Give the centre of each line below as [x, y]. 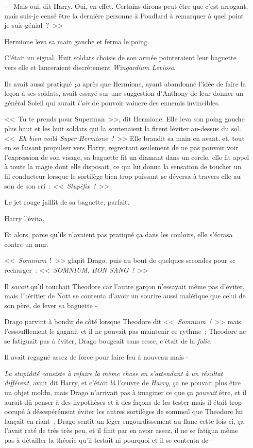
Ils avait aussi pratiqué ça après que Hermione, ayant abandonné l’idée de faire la [125, 83]
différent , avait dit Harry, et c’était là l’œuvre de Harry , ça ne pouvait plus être [123, 383]
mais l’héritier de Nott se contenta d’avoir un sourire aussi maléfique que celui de [125, 296]
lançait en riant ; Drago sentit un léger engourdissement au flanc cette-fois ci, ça [124, 421]
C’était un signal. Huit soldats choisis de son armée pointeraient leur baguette [120, 58]
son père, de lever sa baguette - [51, 305]
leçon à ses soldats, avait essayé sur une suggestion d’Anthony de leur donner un [124, 93]
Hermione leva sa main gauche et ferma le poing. [77, 41]
